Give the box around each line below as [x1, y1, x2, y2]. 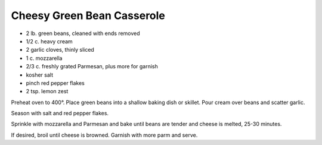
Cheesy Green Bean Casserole [11, 9, 165, 22]
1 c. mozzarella [26, 54, 63, 62]
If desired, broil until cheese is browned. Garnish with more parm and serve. [11, 131, 198, 138]
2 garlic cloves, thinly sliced [26, 46, 95, 53]
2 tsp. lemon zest [26, 88, 69, 95]
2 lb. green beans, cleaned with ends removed [26, 30, 140, 37]
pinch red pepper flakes [26, 79, 85, 86]
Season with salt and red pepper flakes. [11, 110, 109, 117]
